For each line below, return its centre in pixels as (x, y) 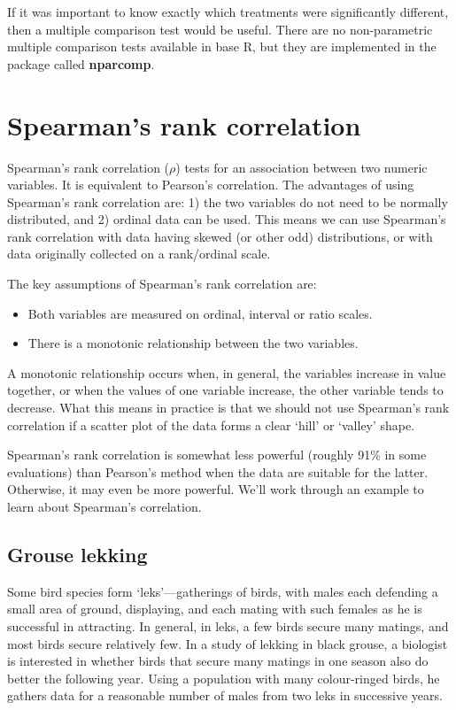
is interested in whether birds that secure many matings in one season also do (218, 661)
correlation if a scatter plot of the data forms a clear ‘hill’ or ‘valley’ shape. (211, 424)
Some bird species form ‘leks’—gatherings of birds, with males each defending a (223, 591)
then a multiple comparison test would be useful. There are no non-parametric (220, 29)
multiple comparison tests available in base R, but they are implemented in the (222, 46)
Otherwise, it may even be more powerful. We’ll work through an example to (216, 489)
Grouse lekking (77, 554)
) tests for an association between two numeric (301, 167)
